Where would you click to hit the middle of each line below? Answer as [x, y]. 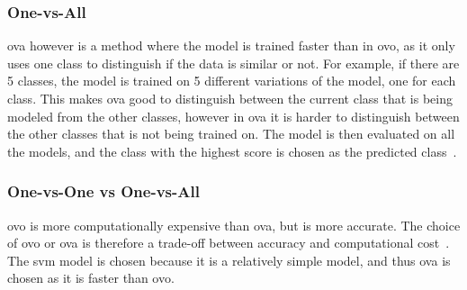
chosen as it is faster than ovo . [91, 278]
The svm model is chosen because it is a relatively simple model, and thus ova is [229, 260]
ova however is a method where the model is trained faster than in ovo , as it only [231, 45]
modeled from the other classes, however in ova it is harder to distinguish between [233, 116]
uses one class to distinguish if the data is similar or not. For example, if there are [233, 63]
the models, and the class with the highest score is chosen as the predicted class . [232, 151]
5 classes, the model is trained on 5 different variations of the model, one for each [232, 81]
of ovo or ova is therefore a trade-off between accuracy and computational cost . [229, 243]
